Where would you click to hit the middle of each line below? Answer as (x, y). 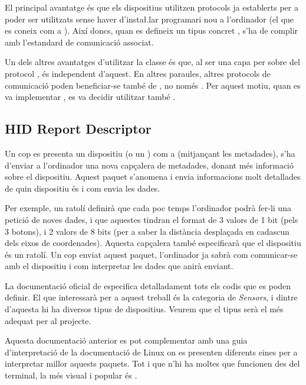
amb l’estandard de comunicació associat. (79, 42)
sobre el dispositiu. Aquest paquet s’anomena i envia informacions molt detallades (153, 177)
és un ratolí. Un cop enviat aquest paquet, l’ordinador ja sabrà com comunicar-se (151, 254)
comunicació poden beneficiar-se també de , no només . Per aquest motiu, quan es (153, 85)
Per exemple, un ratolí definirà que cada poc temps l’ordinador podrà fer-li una (148, 208)
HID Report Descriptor (78, 129)
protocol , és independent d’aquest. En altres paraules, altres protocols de (138, 73)
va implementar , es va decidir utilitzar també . (90, 97)
